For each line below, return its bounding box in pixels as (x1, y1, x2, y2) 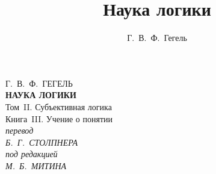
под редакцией (5, 148, 58, 160)
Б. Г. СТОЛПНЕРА (5, 135, 78, 148)
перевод (5, 124, 34, 137)
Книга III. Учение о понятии (5, 112, 113, 125)
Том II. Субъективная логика (5, 100, 112, 113)
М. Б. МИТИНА (5, 159, 67, 172)
